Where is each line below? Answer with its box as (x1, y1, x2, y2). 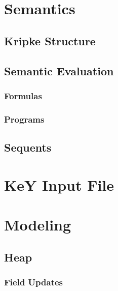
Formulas (4, 89, 42, 102)
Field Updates (4, 275, 63, 288)
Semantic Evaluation (4, 63, 114, 78)
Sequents (4, 139, 52, 155)
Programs (4, 112, 45, 125)
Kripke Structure (4, 33, 96, 48)
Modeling (4, 214, 71, 235)
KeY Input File (4, 174, 114, 195)
